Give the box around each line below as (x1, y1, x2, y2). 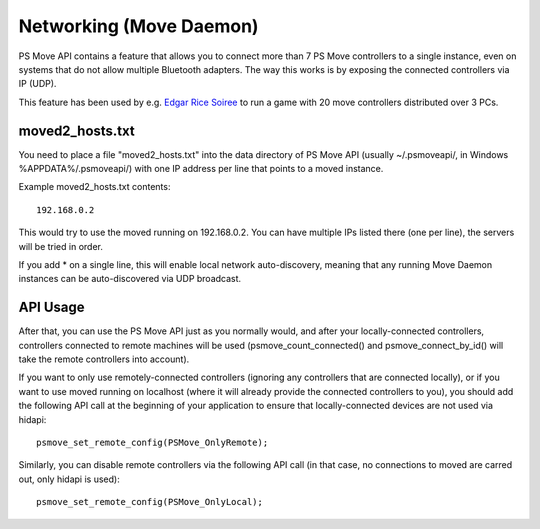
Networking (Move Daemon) (18, 15, 259, 37)
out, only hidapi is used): (18, 473, 120, 485)
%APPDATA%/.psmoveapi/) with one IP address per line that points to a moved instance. (18, 163, 384, 175)
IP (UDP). (18, 78, 57, 90)
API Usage (18, 299, 85, 316)
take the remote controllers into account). (18, 353, 190, 365)
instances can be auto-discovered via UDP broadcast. (18, 273, 242, 285)
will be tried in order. (18, 240, 104, 252)
